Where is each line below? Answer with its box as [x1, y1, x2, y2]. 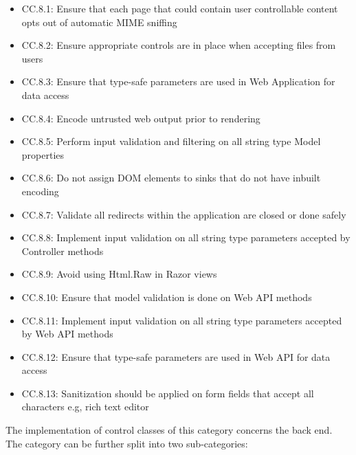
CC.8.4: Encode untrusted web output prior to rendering [21, 111, 260, 125]
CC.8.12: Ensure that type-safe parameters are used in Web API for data [21, 349, 331, 364]
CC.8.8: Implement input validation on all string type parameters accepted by [21, 230, 351, 245]
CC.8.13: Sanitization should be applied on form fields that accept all [21, 386, 314, 400]
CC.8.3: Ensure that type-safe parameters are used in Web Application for [21, 74, 335, 89]
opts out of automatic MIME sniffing [21, 14, 177, 29]
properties [21, 147, 65, 162]
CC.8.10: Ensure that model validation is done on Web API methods [21, 289, 312, 304]
